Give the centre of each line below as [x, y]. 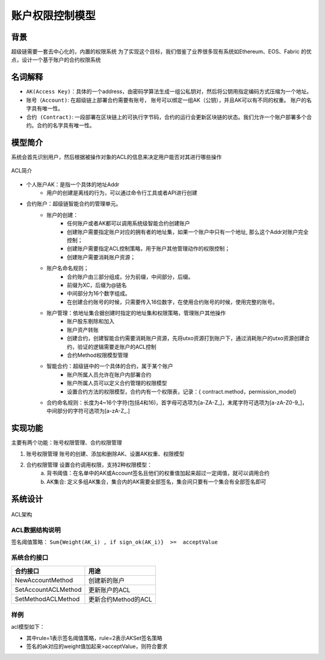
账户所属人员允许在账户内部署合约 [109, 374]
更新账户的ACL [109, 589]
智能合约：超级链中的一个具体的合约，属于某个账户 [110, 366]
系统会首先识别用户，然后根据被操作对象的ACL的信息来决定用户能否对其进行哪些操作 [116, 157]
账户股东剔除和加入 [91, 321]
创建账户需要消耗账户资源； [101, 257]
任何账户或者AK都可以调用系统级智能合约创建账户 [129, 224]
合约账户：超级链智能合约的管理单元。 [74, 204]
